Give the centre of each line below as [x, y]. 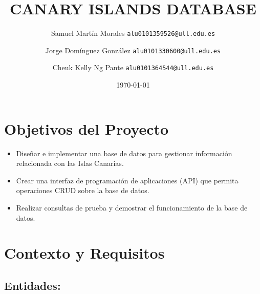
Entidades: [32, 285]
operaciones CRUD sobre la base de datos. [83, 190]
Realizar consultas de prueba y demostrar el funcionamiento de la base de [132, 207]
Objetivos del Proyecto [86, 128]
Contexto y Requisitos [84, 253]
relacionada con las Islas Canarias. [70, 163]
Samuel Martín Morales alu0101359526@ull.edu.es [133, 33]
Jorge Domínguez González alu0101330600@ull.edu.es [133, 50]
